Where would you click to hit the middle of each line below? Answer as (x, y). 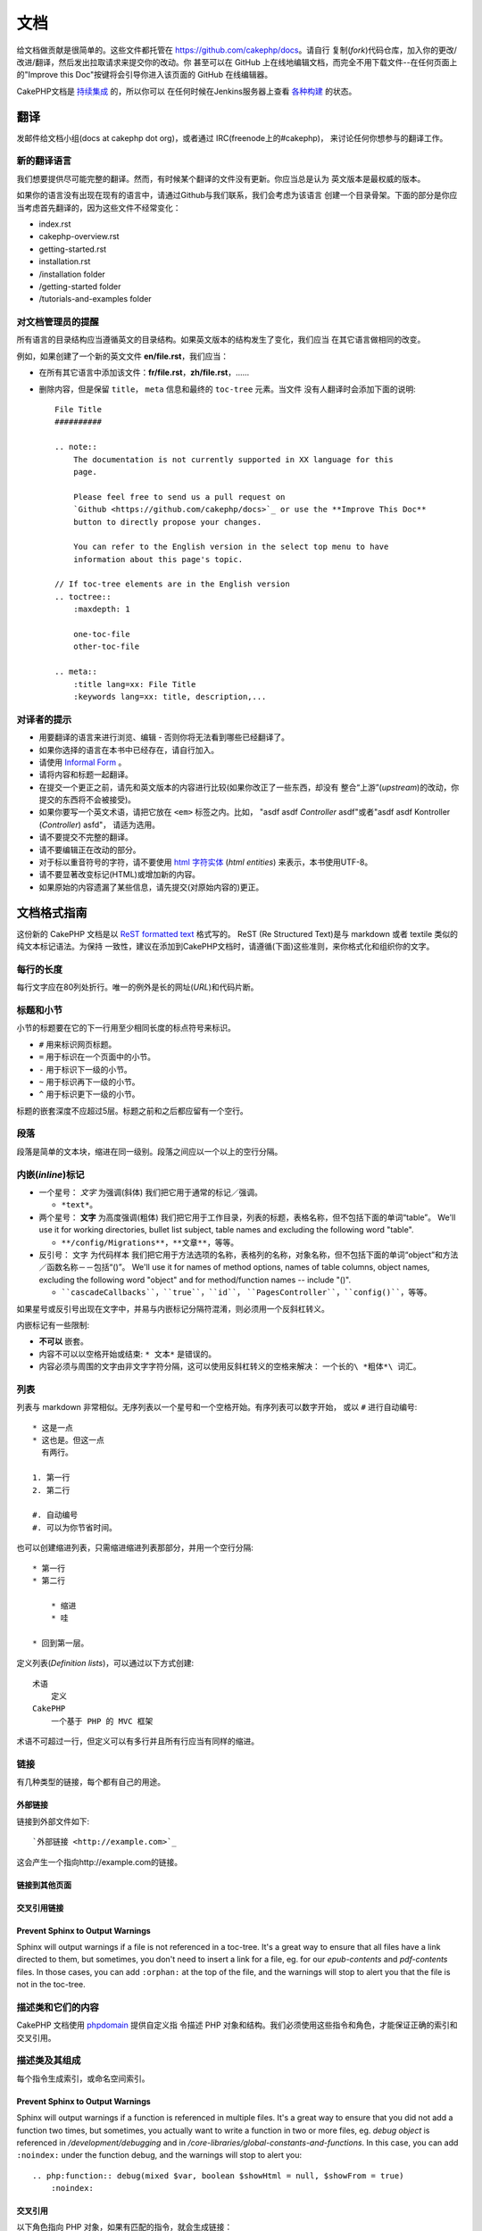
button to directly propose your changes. (167, 522)
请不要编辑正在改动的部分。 (90, 850)
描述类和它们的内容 (58, 2007)
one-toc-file (101, 634)
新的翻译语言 (44, 161)
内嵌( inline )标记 (50, 1174)
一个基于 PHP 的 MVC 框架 (102, 1721)
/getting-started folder (80, 286)
